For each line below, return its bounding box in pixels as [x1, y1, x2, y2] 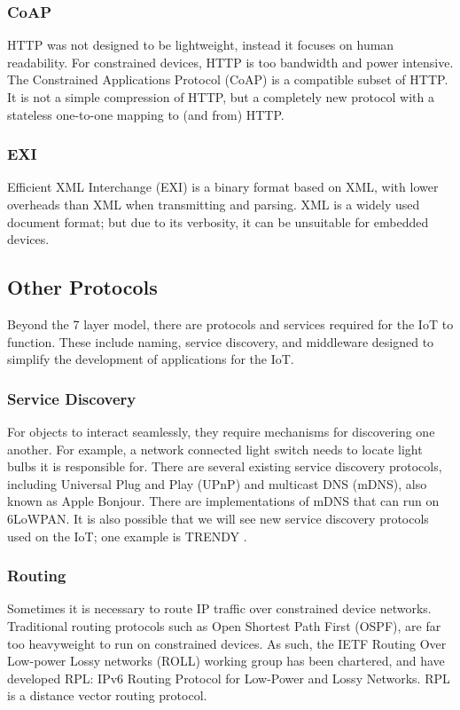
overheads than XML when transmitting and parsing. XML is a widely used [7, 195, 420, 213]
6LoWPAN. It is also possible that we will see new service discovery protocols [7, 509, 429, 527]
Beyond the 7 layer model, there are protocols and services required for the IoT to [7, 314, 454, 333]
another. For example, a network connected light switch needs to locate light [7, 439, 423, 458]
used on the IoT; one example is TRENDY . [7, 526, 247, 545]
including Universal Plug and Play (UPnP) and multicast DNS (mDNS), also [7, 474, 427, 493]
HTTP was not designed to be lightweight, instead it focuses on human [7, 35, 394, 54]
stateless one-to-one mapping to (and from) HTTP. [7, 105, 285, 123]
